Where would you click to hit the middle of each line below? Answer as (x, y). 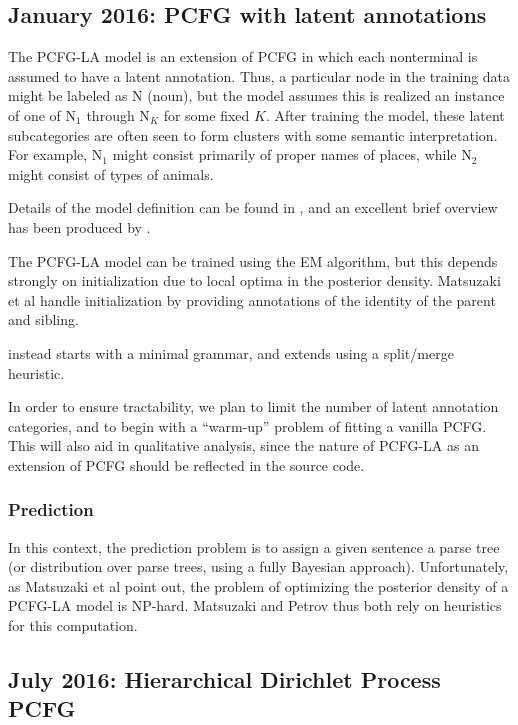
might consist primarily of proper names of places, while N (292, 154)
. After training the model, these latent (385, 114)
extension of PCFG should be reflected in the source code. (186, 464)
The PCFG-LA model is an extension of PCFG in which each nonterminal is (243, 56)
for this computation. (73, 625)
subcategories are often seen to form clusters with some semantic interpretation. (253, 134)
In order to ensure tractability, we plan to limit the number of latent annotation (253, 406)
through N (118, 114)
